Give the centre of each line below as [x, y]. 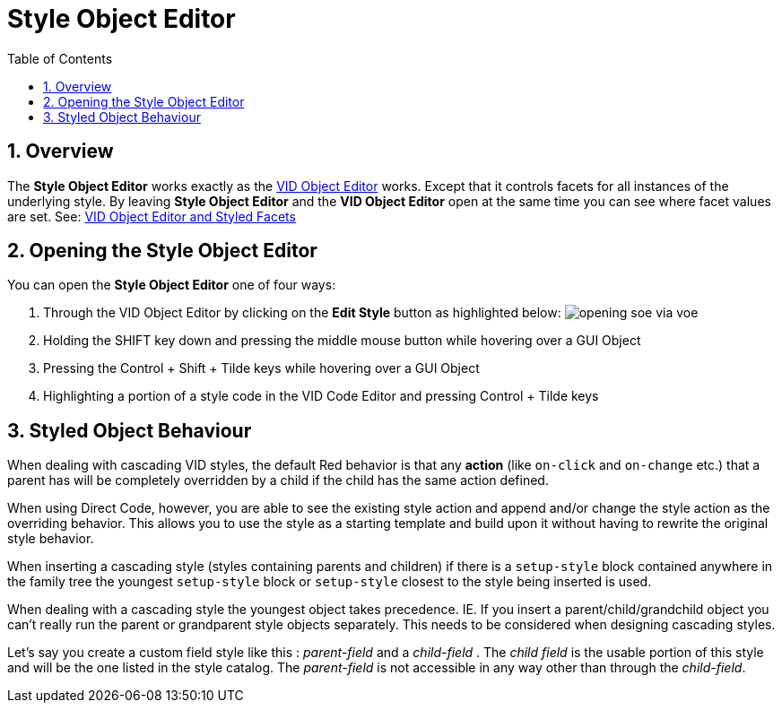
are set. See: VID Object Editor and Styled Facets [152, 216]
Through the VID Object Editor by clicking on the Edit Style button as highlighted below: [302, 313]
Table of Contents [60, 58]
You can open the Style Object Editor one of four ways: [172, 285]
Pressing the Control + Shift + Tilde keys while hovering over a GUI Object [261, 368]
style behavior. [51, 539]
